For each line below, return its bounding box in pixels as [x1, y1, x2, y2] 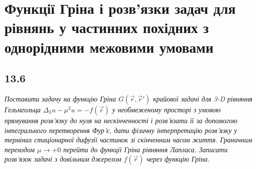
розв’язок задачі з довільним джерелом [4, 154, 122, 164]
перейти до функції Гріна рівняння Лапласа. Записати [63, 144, 228, 154]
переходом [4, 144, 35, 154]
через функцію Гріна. [146, 154, 210, 164]
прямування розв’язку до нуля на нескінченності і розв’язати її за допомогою [4, 115, 238, 125]
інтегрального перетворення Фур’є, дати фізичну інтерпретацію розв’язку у [4, 125, 237, 135]
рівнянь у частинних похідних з [4, 17, 209, 37]
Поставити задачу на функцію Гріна [4, 93, 116, 103]
